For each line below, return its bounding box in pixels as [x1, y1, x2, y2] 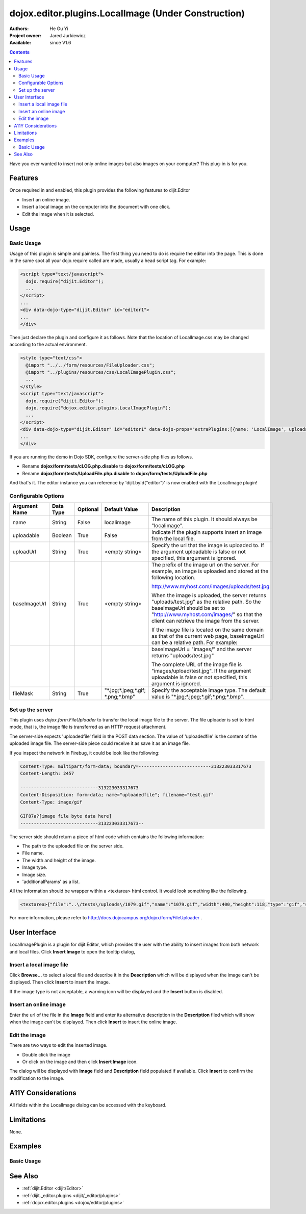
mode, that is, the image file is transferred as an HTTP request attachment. [9, 724, 167, 730]
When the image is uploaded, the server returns [151, 592, 266, 599]
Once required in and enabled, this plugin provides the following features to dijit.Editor [9, 187, 191, 193]
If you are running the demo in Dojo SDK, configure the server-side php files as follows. [9, 454, 193, 460]
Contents [9, 49, 30, 55]
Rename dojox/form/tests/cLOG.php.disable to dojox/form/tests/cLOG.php [22, 463, 185, 469]
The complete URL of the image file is [151, 661, 242, 668]
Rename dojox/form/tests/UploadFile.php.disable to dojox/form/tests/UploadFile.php [22, 470, 208, 476]
